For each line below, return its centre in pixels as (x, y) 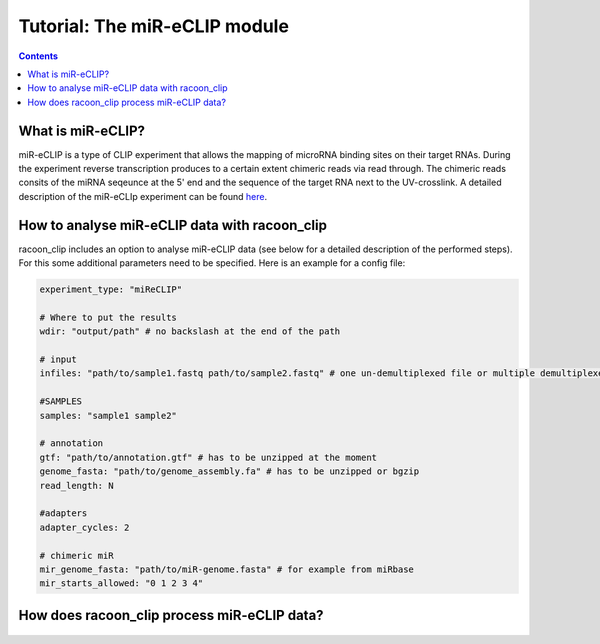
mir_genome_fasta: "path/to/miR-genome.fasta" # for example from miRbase (227, 569)
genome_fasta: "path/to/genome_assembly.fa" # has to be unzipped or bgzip (229, 471)
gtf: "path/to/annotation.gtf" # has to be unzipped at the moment (208, 457)
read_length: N (76, 485)
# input (58, 359)
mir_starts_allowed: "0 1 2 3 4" (121, 583)
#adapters (63, 513)
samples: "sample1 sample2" (108, 415)
